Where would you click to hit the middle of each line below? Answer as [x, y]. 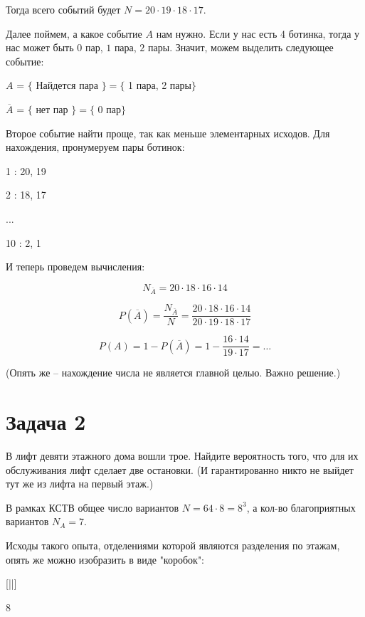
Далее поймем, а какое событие [74, 33]
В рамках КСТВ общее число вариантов [92, 507]
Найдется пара [67, 85]
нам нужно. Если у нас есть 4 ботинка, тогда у [258, 33]
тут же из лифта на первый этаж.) [80, 484]
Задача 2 [46, 422]
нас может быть [40, 47]
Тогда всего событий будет [63, 9]
